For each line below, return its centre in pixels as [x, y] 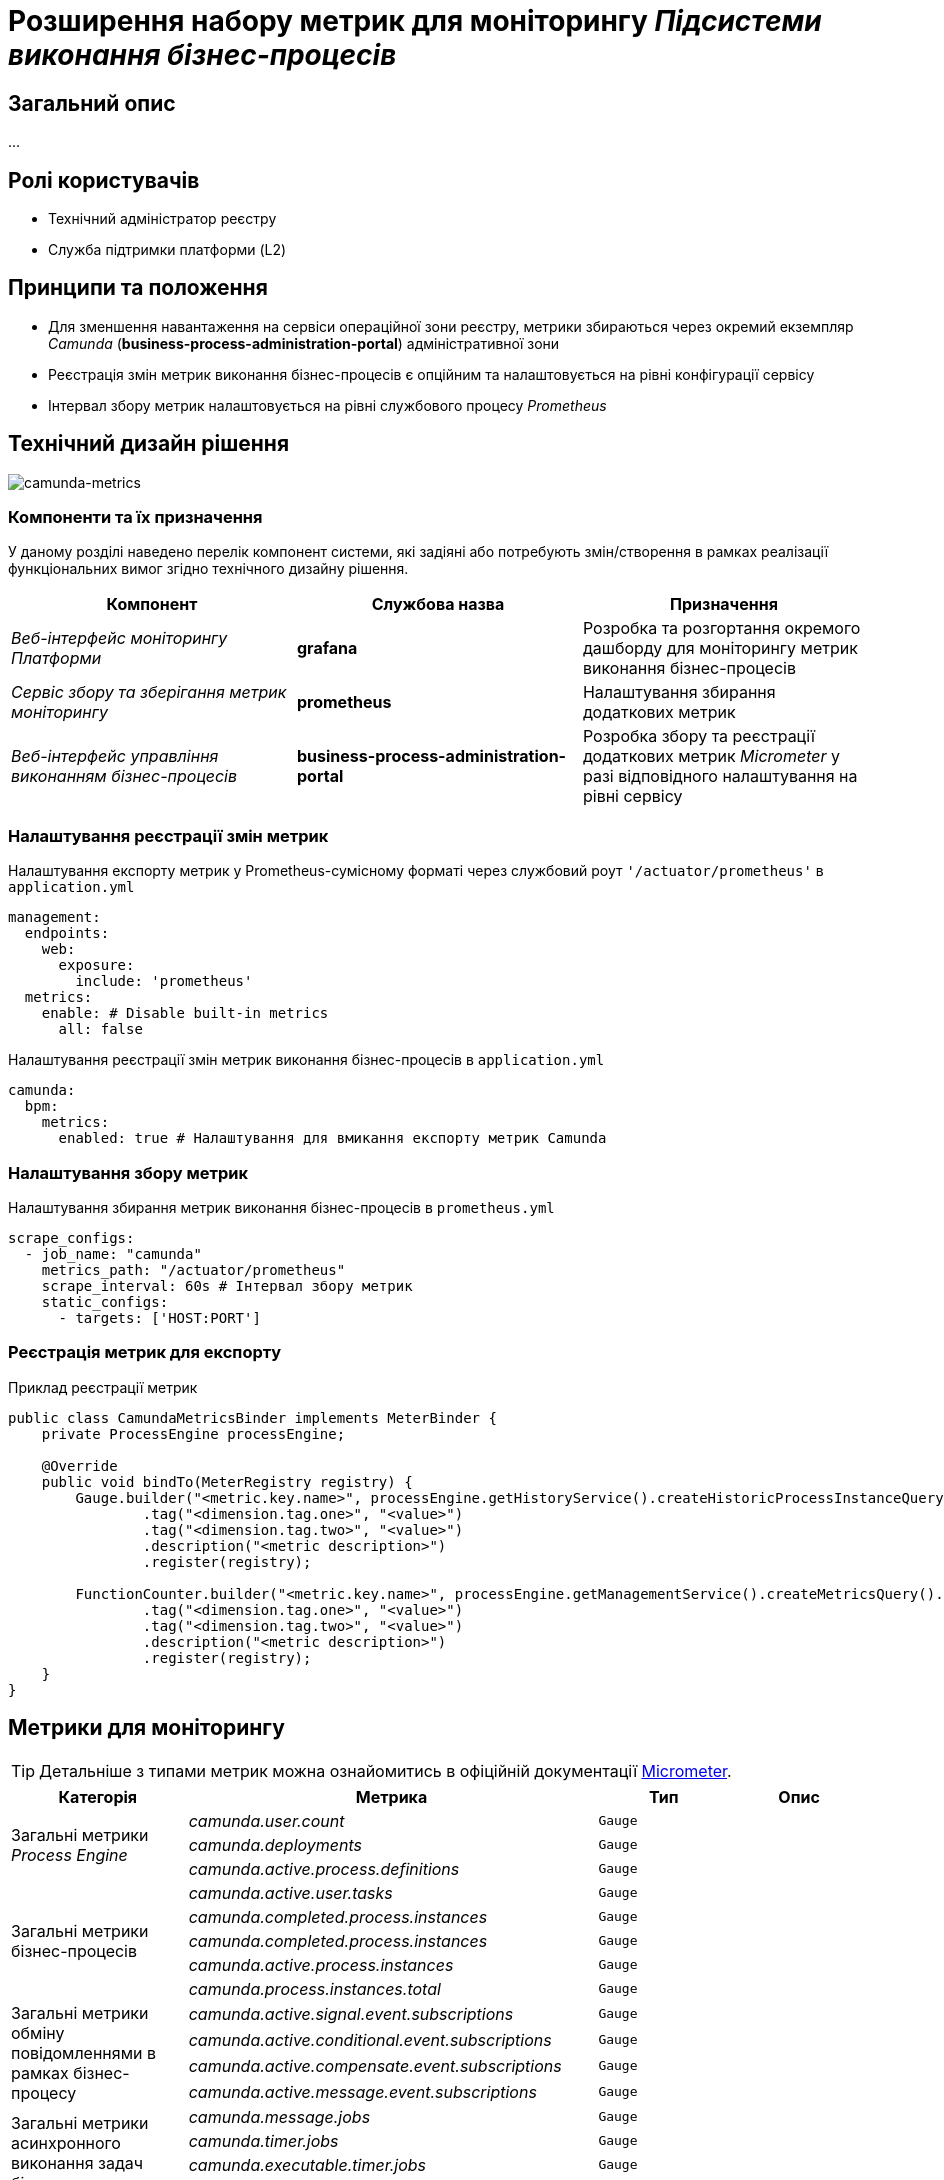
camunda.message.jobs [279, 2116]
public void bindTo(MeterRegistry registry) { [227, 1481]
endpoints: [67, 933]
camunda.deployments [275, 1844]
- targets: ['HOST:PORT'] [159, 1317]
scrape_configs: [71, 1237]
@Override [79, 1465]
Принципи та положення [138, 288]
